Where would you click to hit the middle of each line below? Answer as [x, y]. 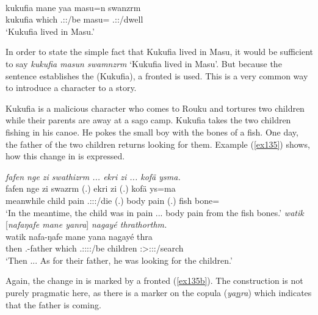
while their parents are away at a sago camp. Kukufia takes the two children [148, 120]
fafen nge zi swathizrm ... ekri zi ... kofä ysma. [93, 176]
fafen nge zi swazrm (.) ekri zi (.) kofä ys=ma [91, 188]
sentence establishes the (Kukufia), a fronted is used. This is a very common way [157, 75]
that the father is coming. [53, 304]
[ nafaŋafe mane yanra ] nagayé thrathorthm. [86, 224]
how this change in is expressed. [65, 156]
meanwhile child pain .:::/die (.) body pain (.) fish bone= [113, 200]
